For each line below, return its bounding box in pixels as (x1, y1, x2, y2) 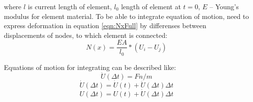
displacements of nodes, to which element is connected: (4, 30, 167, 40)
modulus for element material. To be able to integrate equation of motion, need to (4, 11, 249, 21)
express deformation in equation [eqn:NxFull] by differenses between (4, 20, 206, 31)
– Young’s (209, 1, 239, 11)
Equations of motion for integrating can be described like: (4, 62, 176, 72)
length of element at (121, 1, 181, 11)
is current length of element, (28, 1, 112, 11)
